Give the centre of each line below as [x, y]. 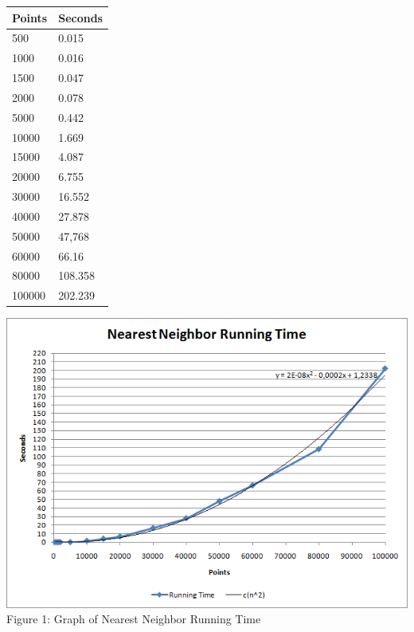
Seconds [80, 17]
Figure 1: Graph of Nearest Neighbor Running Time [134, 619]
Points [30, 17]
